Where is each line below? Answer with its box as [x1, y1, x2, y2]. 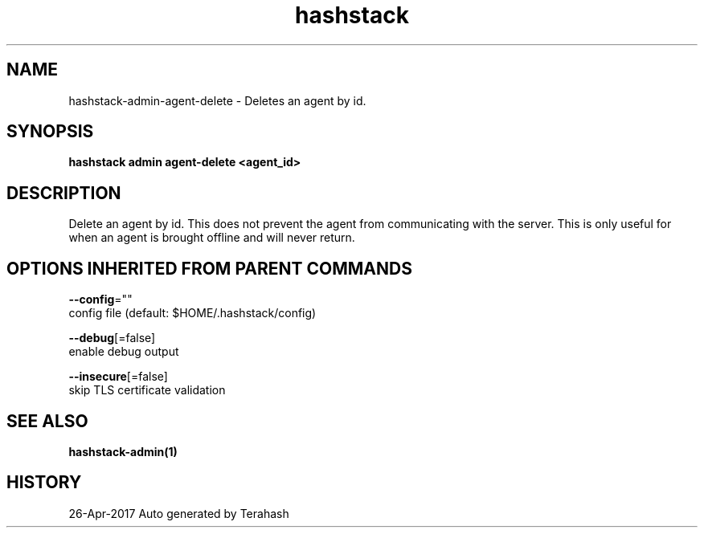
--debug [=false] [68, 331, 156, 345]
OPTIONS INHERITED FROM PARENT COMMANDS [6, 258, 412, 279]
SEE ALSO [6, 410, 88, 431]
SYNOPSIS [6, 121, 94, 142]
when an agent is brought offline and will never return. [68, 230, 355, 245]
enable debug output [68, 344, 179, 359]
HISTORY [6, 472, 82, 493]
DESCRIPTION [6, 182, 121, 203]
